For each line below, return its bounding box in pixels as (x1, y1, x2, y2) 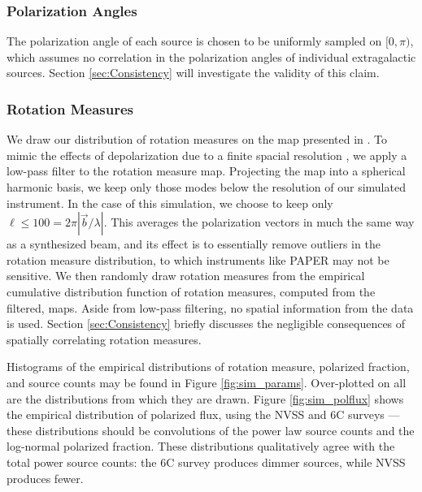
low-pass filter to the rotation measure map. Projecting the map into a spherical (7, 162, 406, 179)
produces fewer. (7, 469, 84, 486)
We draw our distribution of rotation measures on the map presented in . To (7, 131, 388, 148)
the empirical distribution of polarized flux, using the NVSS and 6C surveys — (7, 406, 400, 423)
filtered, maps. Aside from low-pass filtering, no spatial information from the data (7, 299, 414, 316)
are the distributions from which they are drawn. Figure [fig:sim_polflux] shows (7, 390, 404, 407)
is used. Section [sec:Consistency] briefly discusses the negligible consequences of (7, 315, 406, 332)
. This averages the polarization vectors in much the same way (103, 214, 415, 231)
